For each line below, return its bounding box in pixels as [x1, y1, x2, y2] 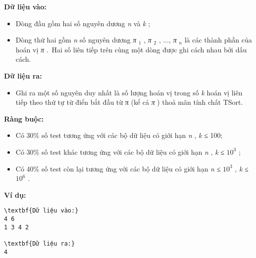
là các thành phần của [184, 35, 252, 45]
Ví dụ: [4, 189, 26, 200]
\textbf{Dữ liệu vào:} [4, 207, 79, 215]
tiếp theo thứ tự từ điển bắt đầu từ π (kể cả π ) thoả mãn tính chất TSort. [15, 97, 243, 107]
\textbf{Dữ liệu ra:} [4, 240, 75, 247]
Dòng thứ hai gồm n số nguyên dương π [15, 35, 137, 45]
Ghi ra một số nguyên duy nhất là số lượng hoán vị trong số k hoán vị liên [15, 87, 243, 97]
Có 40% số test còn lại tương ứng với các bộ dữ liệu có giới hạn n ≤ [15, 163, 221, 173]
